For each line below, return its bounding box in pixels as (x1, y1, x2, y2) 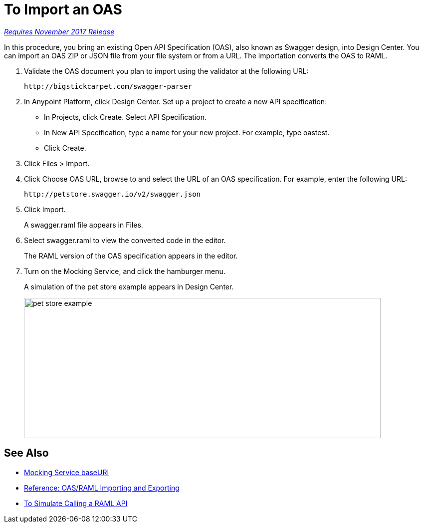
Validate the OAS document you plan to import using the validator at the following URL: (24, 66, 309, 75)
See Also (4, 447, 49, 460)
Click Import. (24, 205, 66, 214)
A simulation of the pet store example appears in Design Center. (24, 282, 234, 291)
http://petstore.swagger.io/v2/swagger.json (24, 190, 201, 198)
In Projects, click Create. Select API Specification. (44, 112, 207, 121)
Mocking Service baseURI (24, 468, 109, 477)
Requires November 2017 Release (4, 27, 115, 36)
